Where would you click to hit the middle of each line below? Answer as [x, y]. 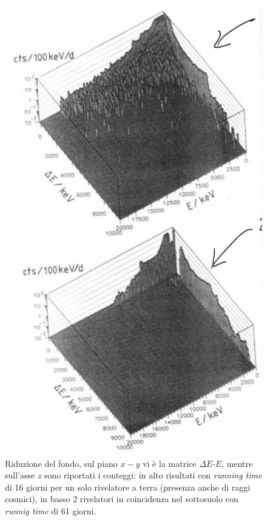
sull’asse [20, 475]
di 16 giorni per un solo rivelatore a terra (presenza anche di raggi [128, 487]
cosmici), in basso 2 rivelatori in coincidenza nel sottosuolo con [122, 499]
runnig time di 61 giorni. [51, 510]
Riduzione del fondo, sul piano [61, 463]
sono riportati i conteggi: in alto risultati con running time [153, 475]
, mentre [237, 463]
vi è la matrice [170, 463]
